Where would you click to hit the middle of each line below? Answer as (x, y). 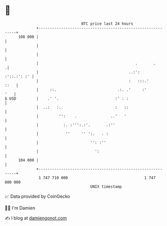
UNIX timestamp (106, 186)
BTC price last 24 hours (107, 24)
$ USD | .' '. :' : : (67, 98)
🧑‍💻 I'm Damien (20, 208)
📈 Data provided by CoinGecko (37, 196)
